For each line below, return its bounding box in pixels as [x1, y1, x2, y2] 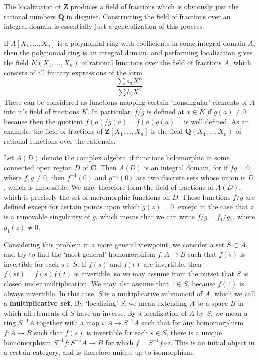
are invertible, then [143, 258, 202, 269]
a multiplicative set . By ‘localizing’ [4, 298, 118, 308]
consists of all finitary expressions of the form [4, 67, 142, 77]
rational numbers [4, 11, 56, 21]
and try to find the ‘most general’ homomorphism [4, 249, 156, 259]
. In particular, [87, 106, 132, 117]
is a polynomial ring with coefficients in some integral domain [57, 37, 246, 48]
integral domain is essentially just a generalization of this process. [4, 21, 204, 31]
